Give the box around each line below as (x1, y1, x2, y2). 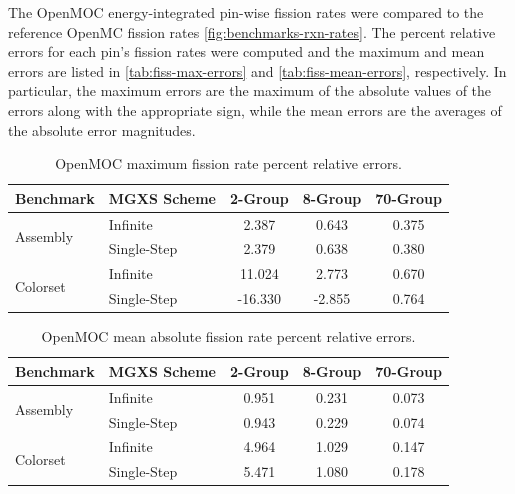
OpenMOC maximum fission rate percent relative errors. (55, 153, 402, 174)
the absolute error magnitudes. (8, 119, 196, 140)
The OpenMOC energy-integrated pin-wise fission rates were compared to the (8, 2, 484, 22)
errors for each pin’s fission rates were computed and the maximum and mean (8, 41, 485, 62)
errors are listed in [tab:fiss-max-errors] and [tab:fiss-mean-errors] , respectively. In (8, 60, 507, 81)
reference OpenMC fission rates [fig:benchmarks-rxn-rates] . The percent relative (8, 21, 496, 42)
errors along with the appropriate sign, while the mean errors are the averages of (8, 99, 502, 120)
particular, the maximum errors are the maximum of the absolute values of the (8, 80, 492, 101)
